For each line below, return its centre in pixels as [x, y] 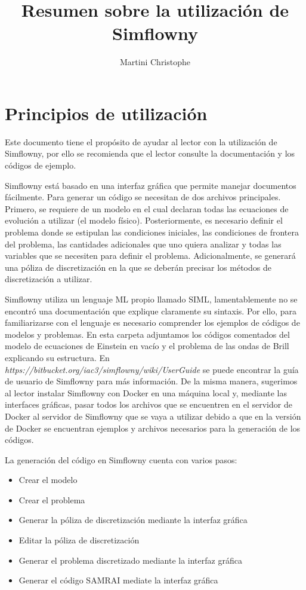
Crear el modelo [48, 480]
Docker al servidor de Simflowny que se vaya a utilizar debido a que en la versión [153, 416]
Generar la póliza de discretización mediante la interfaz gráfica [133, 520]
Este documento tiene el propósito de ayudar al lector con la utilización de [141, 141]
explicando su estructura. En [57, 357]
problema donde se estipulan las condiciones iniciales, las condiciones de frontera [152, 232]
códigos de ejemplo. [41, 165]
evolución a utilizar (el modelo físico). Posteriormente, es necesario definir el [144, 220]
